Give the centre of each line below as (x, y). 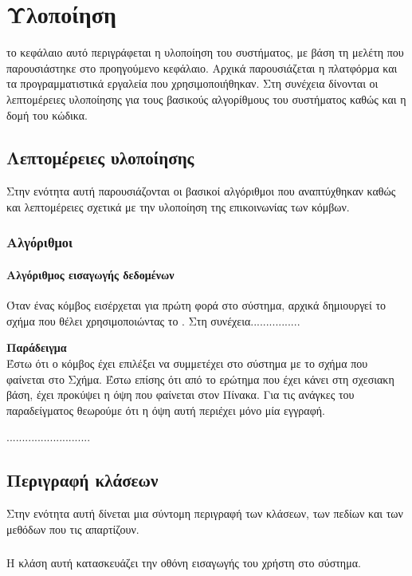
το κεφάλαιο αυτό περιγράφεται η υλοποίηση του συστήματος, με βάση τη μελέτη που (205, 52)
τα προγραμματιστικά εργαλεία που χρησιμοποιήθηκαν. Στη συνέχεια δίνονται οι (192, 83)
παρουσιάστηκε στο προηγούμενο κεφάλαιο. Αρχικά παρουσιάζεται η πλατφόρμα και (202, 67)
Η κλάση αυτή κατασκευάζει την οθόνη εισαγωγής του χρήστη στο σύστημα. (184, 563)
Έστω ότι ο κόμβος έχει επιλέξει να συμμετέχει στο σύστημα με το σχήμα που (187, 363)
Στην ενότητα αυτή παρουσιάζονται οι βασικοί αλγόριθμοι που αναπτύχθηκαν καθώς (201, 191)
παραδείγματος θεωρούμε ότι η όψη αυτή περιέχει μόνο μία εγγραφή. (166, 410)
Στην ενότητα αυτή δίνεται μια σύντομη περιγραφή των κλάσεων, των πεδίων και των (205, 513)
